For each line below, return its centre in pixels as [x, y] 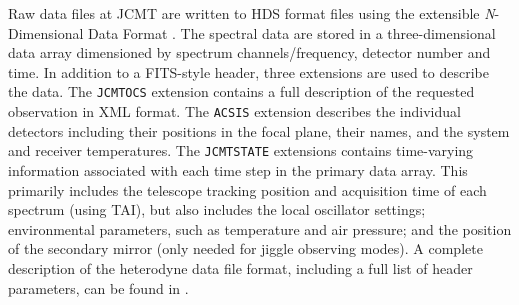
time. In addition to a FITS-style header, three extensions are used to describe [248, 71]
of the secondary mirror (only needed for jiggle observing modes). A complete [245, 248]
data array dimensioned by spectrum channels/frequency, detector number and [249, 52]
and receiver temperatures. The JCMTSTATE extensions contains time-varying [241, 150]
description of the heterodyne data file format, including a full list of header [240, 267]
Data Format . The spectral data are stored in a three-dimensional [291, 32]
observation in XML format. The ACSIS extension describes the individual [234, 111]
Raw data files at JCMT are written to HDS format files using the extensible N [251, 13]
